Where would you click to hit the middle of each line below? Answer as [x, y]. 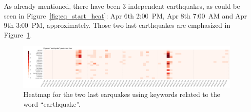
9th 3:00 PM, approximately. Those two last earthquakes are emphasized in [117, 25]
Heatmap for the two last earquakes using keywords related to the [122, 94]
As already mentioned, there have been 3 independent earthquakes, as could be [122, 6]
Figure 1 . [18, 34]
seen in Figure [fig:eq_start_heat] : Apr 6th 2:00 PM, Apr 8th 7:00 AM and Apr [125, 15]
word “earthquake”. [52, 104]
